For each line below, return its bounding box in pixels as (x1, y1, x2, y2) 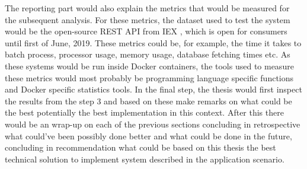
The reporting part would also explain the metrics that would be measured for (5, 2, 290, 14)
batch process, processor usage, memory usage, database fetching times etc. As (5, 48, 290, 60)
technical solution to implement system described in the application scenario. (5, 152, 284, 165)
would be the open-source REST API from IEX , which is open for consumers (5, 25, 287, 37)
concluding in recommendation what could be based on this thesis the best (5, 141, 276, 154)
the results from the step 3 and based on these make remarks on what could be (5, 94, 292, 107)
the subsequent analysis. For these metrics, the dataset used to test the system (5, 13, 290, 25)
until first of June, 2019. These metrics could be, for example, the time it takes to (5, 36, 302, 49)
